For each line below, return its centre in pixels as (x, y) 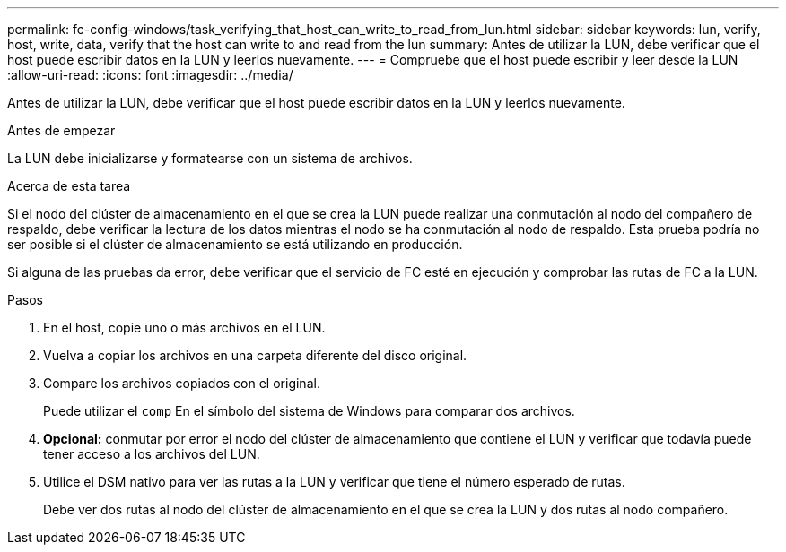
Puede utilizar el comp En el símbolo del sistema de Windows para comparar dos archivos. (309, 411)
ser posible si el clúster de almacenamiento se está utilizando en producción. (235, 244)
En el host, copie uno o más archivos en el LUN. (184, 328)
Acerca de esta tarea (69, 186)
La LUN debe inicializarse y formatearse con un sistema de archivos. (210, 158)
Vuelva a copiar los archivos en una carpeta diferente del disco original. (255, 355)
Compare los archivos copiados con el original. (182, 383)
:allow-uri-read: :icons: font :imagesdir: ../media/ (150, 75)
